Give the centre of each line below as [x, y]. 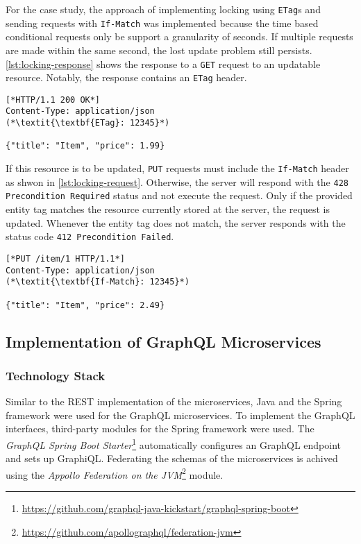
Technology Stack [56, 375]
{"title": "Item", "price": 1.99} [85, 146]
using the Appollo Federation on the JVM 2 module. [115, 473]
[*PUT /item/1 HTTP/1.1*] [65, 258]
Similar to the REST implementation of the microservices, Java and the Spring [174, 401]
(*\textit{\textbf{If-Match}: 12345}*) [98, 282]
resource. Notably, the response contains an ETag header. [126, 77]
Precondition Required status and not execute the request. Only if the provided [179, 195]
